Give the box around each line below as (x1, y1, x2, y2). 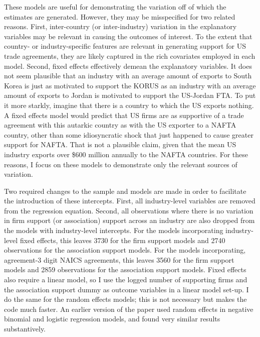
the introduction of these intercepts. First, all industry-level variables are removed (4, 195, 255, 206)
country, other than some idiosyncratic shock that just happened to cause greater (4, 129, 253, 140)
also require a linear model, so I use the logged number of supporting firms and (4, 274, 247, 285)
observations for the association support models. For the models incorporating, (4, 245, 246, 255)
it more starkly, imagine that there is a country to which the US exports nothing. (4, 99, 254, 110)
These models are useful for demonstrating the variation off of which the (4, 2, 226, 12)
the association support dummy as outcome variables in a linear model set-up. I (4, 284, 249, 294)
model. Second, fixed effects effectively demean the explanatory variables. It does (4, 60, 252, 71)
